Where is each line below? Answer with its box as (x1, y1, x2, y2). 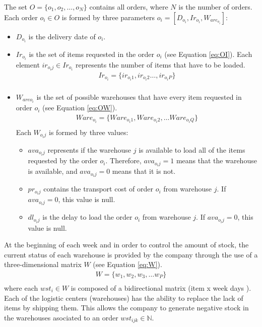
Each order (4, 12, 38, 22)
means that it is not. (112, 166, 176, 176)
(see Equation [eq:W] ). (93, 259, 162, 270)
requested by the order (28, 155, 98, 166)
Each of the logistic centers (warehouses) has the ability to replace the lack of (4, 292, 243, 303)
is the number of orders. (178, 2, 252, 12)
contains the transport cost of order (43, 183, 153, 194)
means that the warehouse (176, 155, 257, 166)
